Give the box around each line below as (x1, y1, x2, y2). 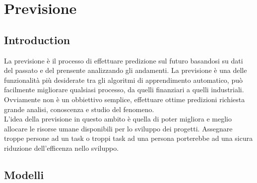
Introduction (4, 32, 70, 47)
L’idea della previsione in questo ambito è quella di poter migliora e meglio (4, 114, 232, 124)
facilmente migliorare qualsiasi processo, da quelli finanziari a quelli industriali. (4, 84, 244, 95)
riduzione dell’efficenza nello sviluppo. (4, 142, 119, 153)
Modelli (4, 167, 44, 182)
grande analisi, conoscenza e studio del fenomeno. (4, 104, 154, 114)
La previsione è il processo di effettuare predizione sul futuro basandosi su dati (4, 55, 243, 65)
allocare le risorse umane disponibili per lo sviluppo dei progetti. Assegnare (4, 123, 233, 133)
